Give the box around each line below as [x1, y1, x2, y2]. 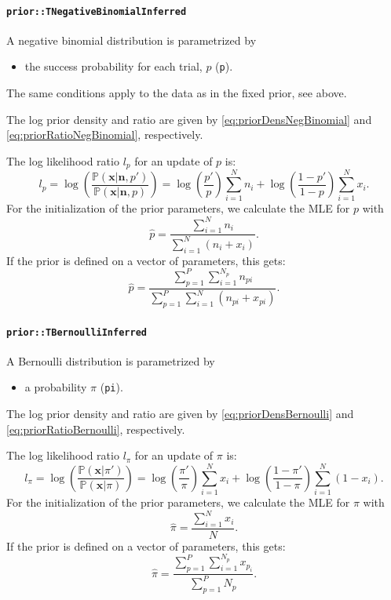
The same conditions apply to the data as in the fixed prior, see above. [6, 85, 347, 101]
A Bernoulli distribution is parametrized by [6, 352, 215, 369]
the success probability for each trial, [24, 58, 203, 75]
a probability [24, 379, 87, 395]
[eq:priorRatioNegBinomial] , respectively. [6, 126, 203, 143]
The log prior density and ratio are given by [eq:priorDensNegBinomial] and [6, 111, 372, 127]
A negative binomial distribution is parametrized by [6, 31, 257, 48]
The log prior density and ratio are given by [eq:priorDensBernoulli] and [6, 405, 354, 422]
